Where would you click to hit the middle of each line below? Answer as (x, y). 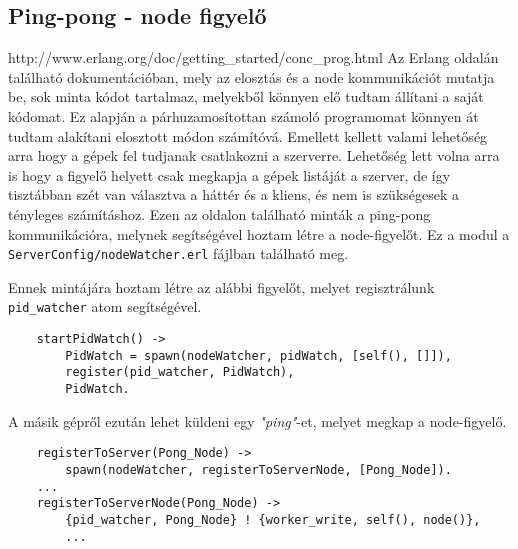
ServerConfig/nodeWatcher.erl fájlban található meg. (178, 253)
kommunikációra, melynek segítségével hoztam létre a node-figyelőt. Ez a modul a (259, 233)
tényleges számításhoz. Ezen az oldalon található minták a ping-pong (219, 213)
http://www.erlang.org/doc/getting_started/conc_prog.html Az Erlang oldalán (253, 57)
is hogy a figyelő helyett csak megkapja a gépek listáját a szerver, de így (229, 174)
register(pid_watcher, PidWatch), (180, 372)
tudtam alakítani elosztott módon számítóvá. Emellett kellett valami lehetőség (248, 135)
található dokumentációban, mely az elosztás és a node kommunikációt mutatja (251, 76)
